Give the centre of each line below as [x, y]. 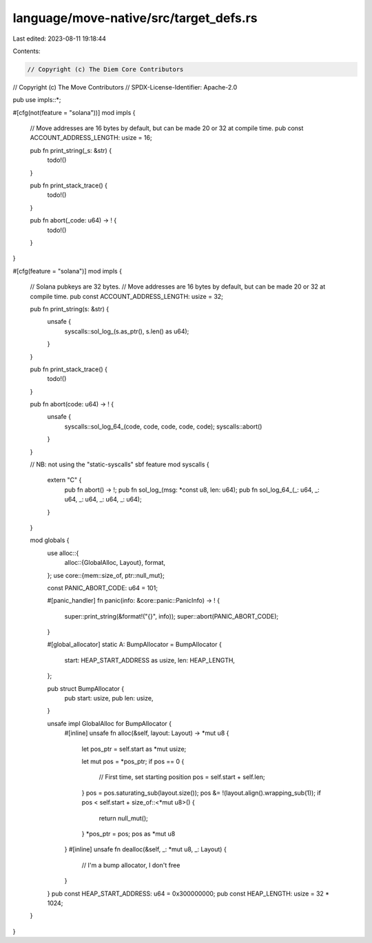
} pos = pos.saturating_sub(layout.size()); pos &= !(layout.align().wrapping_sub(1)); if [201, 793]
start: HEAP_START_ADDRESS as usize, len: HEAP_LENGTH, [150, 660]
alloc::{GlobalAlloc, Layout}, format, [115, 563]
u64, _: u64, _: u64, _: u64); [103, 499]
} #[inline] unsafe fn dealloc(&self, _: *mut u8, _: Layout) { [145, 849]
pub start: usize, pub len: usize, [109, 698]
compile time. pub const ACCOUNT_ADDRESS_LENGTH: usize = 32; [127, 296]
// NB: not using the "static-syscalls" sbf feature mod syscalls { [120, 464]
